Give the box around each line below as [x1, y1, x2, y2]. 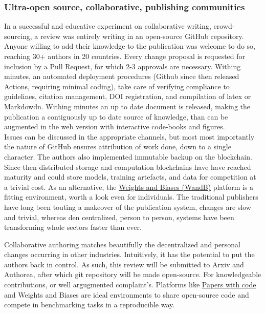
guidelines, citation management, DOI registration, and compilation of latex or [4, 91, 251, 102]
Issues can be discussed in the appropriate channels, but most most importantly [4, 131, 255, 142]
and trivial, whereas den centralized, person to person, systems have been [4, 211, 234, 222]
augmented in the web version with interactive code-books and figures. [4, 121, 225, 132]
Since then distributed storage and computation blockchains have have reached [4, 161, 251, 172]
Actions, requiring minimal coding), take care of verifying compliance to [4, 81, 230, 91]
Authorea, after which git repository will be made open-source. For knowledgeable [4, 269, 261, 280]
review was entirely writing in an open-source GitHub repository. [40, 30, 244, 41]
